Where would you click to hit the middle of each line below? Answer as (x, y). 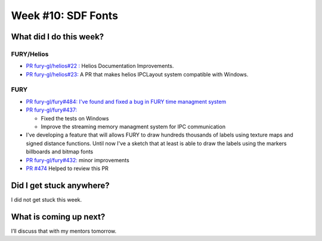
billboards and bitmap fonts (60, 152)
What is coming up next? (58, 217)
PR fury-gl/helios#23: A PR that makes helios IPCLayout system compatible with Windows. (137, 74)
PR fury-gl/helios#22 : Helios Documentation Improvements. (100, 66)
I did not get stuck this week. (47, 199)
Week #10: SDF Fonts (65, 16)
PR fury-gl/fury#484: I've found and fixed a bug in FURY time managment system (126, 101)
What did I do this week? (58, 37)
